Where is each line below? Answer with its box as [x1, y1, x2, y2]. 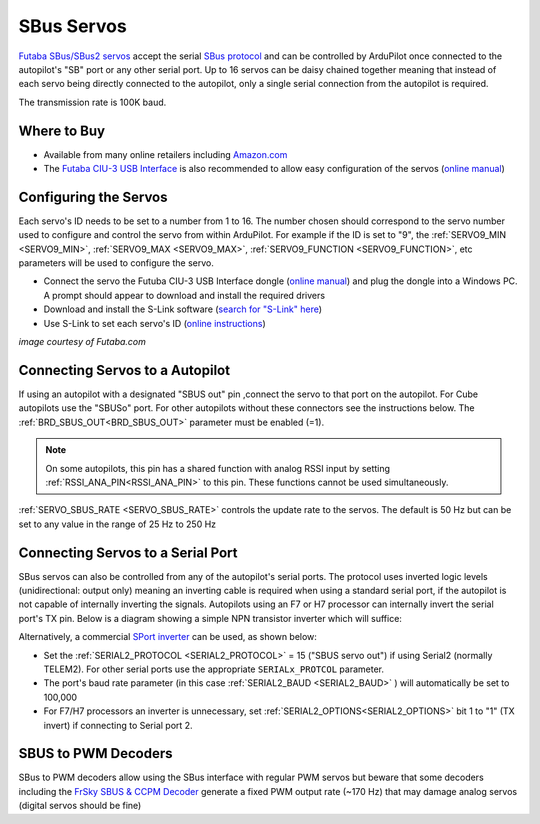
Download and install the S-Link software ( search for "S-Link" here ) [43, 303, 323, 315]
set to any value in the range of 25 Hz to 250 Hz [18, 518, 217, 530]
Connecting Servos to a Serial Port [18, 544, 239, 561]
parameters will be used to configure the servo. [18, 257, 214, 269]
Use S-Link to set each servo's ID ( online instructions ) [43, 317, 266, 329]
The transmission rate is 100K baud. [18, 96, 167, 108]
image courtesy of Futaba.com [18, 336, 147, 348]
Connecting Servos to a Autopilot [18, 361, 230, 379]
